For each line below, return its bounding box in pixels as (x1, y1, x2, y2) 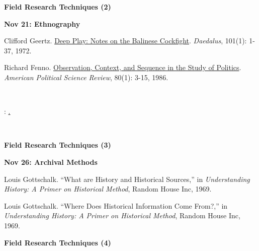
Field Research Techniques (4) (4, 237, 111, 247)
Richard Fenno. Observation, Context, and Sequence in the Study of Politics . (4, 62, 241, 73)
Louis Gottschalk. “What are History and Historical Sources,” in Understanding (4, 173, 250, 184)
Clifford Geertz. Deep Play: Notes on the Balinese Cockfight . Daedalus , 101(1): (4, 35, 247, 46)
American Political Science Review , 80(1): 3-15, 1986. (4, 72, 168, 82)
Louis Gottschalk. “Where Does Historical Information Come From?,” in (4, 200, 228, 211)
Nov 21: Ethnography (4, 18, 80, 29)
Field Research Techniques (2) (4, 2, 111, 12)
